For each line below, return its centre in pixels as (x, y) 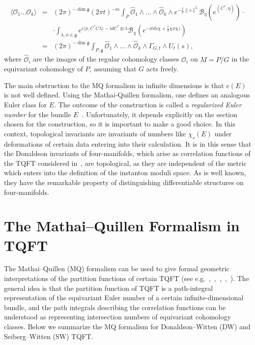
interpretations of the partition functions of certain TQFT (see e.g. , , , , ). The (127, 278)
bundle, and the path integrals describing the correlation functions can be (115, 307)
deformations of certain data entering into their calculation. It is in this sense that (128, 143)
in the (241, 59)
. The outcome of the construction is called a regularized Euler (148, 104)
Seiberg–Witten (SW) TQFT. (49, 336)
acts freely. (162, 69)
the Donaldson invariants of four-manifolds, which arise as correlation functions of (127, 153)
